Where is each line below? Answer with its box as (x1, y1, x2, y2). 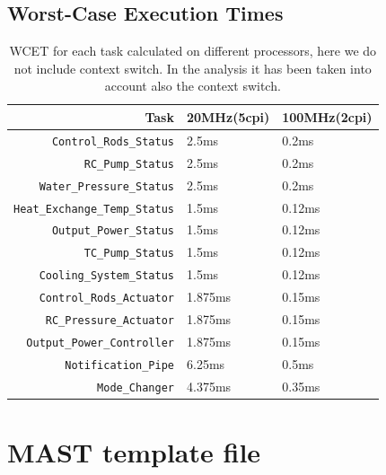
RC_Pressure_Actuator (45, 314, 174, 328)
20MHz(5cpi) (186, 107, 270, 126)
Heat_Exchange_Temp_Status (13, 202, 174, 216)
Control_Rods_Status (51, 135, 174, 148)
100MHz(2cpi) (282, 107, 373, 126)
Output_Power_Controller (26, 336, 174, 349)
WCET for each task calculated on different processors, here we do (9, 41, 377, 60)
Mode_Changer (97, 381, 174, 394)
